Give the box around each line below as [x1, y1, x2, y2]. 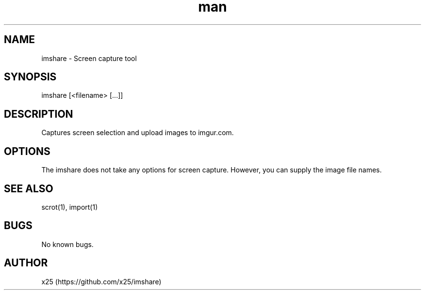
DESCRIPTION [4, 108, 73, 120]
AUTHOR [4, 257, 48, 269]
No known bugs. [41, 240, 94, 248]
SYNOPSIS [4, 71, 57, 83]
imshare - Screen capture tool [41, 54, 137, 62]
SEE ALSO [4, 182, 53, 195]
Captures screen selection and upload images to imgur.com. [41, 128, 234, 137]
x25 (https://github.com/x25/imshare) [41, 277, 162, 286]
